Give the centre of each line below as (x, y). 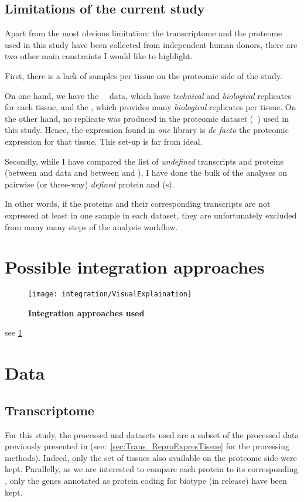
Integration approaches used (86, 313)
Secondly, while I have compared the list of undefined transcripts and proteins (144, 161)
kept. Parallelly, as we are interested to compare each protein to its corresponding (151, 469)
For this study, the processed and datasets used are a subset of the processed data (152, 434)
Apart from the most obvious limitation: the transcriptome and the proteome (144, 33)
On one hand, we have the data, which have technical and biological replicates (148, 95)
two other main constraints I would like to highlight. (99, 56)
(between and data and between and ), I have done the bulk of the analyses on (146, 173)
